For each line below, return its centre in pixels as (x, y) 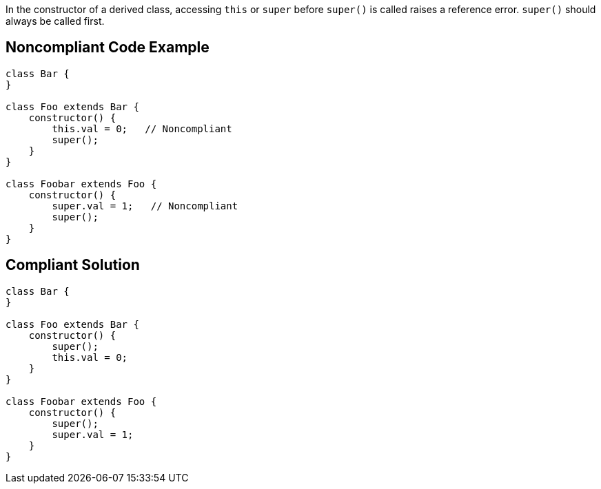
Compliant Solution (73, 265)
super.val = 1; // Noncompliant (145, 206)
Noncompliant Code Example (108, 48)
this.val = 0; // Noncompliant (142, 128)
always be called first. (55, 21)
